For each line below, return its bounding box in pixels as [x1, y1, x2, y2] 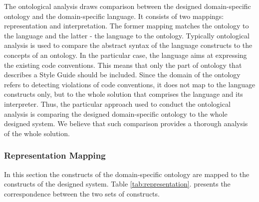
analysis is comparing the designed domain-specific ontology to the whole [4, 108, 228, 119]
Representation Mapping [4, 149, 106, 162]
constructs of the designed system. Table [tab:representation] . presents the [4, 179, 231, 189]
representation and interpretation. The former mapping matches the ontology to [4, 20, 249, 31]
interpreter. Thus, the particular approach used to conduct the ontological [4, 98, 231, 109]
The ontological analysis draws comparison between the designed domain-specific [4, 1, 251, 11]
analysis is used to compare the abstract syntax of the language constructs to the [4, 40, 253, 50]
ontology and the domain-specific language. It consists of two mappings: [4, 10, 224, 21]
